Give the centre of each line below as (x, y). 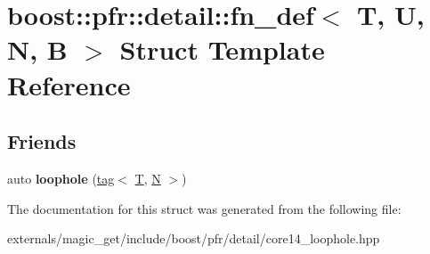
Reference (69, 84)
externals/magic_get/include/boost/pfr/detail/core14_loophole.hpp (194, 238)
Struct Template (222, 49)
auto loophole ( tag (61, 178)
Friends (42, 141)
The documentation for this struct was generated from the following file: (204, 208)
